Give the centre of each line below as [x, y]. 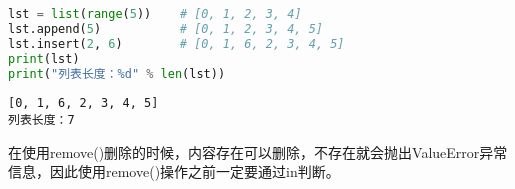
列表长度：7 [41, 120]
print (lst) [44, 58]
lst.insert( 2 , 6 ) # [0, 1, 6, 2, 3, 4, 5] [176, 43]
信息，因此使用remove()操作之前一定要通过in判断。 [174, 171]
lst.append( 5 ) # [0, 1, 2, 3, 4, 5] [166, 28]
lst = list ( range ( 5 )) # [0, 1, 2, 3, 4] [155, 14]
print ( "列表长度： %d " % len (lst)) [117, 73]
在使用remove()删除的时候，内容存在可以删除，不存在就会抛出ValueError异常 [258, 151]
